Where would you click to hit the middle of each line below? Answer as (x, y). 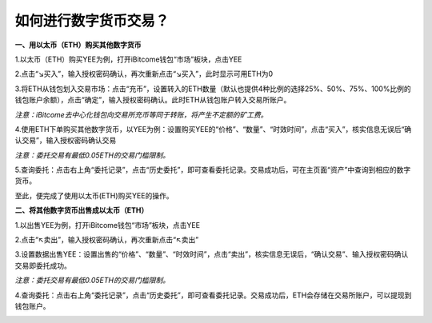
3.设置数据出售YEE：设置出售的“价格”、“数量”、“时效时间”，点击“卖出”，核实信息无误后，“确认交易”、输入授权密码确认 (212, 254)
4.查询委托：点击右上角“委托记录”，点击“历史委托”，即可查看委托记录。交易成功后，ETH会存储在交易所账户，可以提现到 (213, 295)
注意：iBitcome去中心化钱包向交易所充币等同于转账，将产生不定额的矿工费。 (141, 114)
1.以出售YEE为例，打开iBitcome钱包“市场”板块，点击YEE (107, 225)
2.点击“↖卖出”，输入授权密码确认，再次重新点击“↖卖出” (107, 240)
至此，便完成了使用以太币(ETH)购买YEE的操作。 (94, 195)
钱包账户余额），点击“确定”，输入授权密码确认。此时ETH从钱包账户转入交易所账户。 (153, 100)
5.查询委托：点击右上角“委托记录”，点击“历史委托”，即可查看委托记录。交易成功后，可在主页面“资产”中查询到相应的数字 (213, 170)
